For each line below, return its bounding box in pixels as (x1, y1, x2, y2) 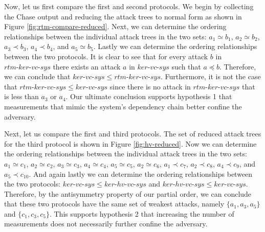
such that (171, 61, 201, 72)
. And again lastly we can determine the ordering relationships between (29, 168, 253, 179)
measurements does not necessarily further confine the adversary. (4, 218, 208, 229)
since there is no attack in (109, 81, 191, 91)
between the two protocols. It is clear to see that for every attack (4, 51, 208, 61)
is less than (4, 91, 39, 102)
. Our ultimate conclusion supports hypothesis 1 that (65, 91, 232, 102)
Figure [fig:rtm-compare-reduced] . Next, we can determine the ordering (4, 21, 227, 32)
